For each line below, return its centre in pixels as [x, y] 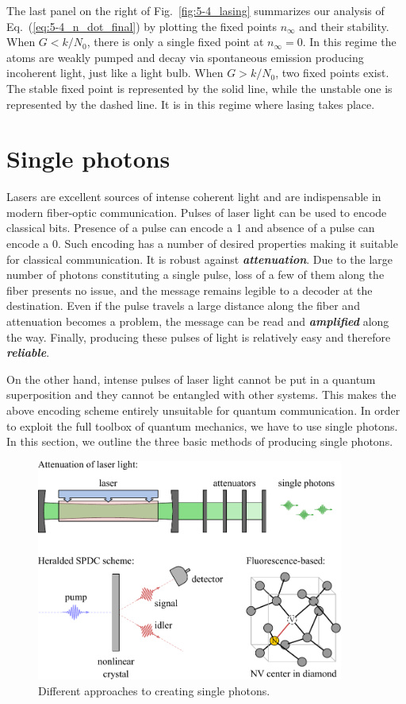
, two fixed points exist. [332, 73]
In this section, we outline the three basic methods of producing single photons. [200, 441]
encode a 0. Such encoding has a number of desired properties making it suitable [202, 244]
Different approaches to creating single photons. [154, 690]
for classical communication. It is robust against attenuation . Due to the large [200, 259]
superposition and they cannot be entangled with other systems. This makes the [201, 395]
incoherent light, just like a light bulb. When [115, 73]
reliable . [28, 352]
